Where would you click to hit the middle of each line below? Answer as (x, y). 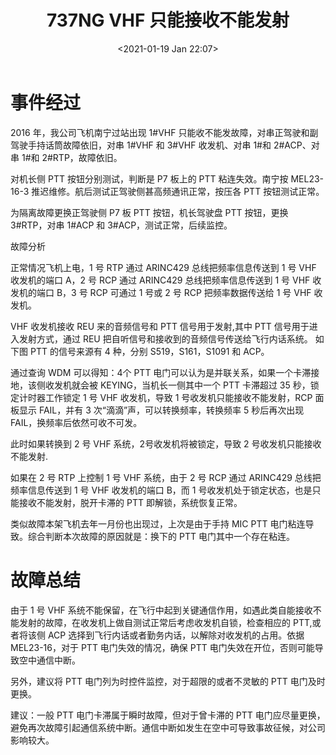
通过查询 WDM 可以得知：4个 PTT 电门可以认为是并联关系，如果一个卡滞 (161, 372)
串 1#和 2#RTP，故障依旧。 (66, 157)
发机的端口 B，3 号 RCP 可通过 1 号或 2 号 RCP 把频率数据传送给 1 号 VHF (161, 292)
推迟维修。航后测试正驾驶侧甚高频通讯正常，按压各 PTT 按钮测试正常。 (178, 191)
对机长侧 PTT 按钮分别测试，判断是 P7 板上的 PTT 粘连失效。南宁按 (149, 178)
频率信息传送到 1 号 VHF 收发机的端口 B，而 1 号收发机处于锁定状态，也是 (161, 490)
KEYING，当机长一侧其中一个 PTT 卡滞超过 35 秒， (205, 385)
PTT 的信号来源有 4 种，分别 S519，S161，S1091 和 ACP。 (149, 351)
